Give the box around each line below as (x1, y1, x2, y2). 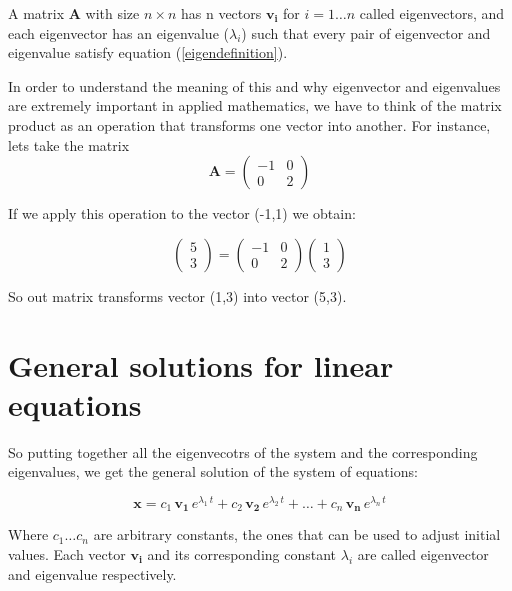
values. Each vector (8, 543, 126, 564)
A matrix (8, 3, 65, 23)
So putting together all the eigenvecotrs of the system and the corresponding (8, 441, 478, 462)
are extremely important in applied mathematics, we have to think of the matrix (8, 95, 502, 116)
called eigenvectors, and (359, 3, 505, 23)
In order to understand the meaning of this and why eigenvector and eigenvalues (8, 75, 501, 96)
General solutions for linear (8, 344, 394, 385)
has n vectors (180, 3, 262, 23)
